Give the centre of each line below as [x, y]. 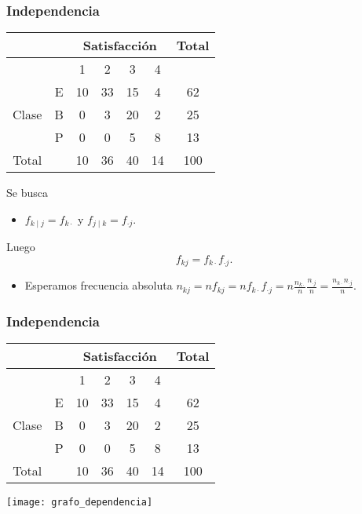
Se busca [27, 193]
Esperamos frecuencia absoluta [99, 285]
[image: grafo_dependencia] [80, 502]
